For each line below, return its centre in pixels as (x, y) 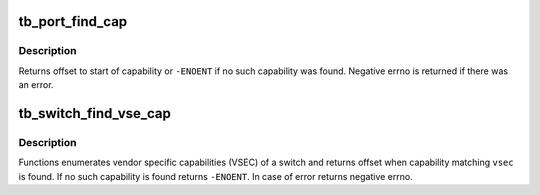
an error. (36, 85)
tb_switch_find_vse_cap (95, 113)
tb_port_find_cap (73, 21)
